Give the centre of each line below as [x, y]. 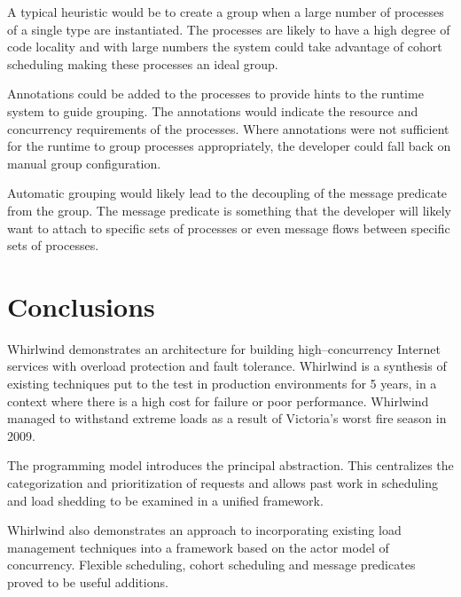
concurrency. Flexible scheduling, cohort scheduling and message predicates [211, 565]
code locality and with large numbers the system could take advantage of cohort [225, 47]
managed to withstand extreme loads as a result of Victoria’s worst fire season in [227, 418]
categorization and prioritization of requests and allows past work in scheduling [223, 483]
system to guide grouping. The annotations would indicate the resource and [213, 110]
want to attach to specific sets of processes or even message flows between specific [229, 228]
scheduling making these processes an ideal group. [143, 63]
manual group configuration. [84, 163]
